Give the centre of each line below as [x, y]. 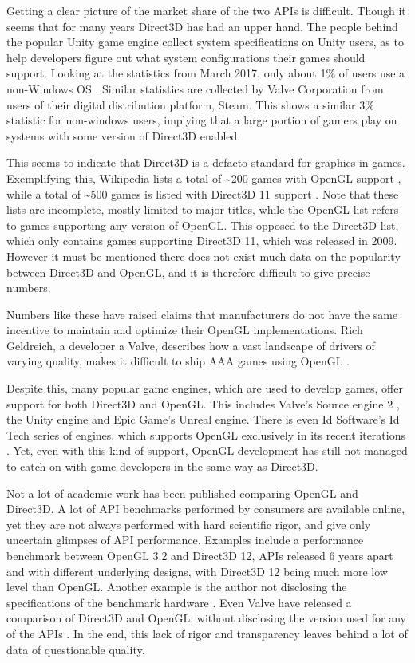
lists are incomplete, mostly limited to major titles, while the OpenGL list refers [203, 209]
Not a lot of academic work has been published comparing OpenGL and [182, 493]
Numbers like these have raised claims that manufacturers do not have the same [202, 314]
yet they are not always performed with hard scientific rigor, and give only [189, 524]
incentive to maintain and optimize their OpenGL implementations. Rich [185, 330]
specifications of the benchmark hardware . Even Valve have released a [179, 602]
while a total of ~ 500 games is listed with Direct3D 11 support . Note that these [203, 193]
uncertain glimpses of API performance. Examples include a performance [185, 540]
